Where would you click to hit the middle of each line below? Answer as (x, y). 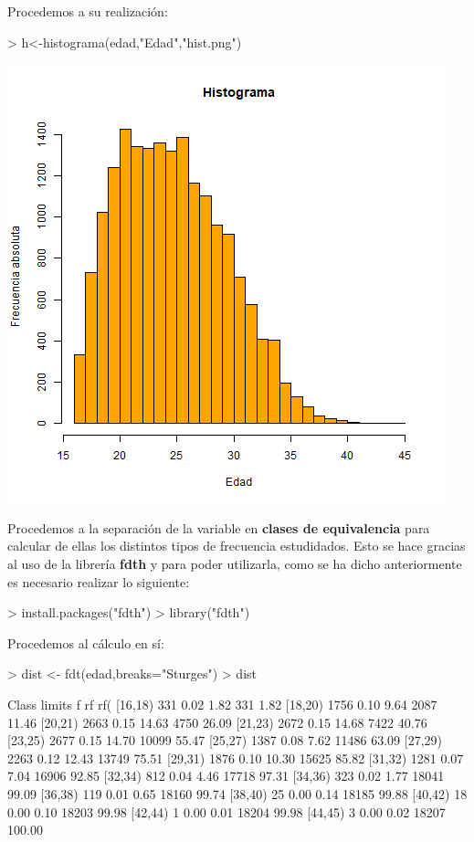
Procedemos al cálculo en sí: (86, 642)
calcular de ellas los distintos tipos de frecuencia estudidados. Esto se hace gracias (237, 546)
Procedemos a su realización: (88, 11)
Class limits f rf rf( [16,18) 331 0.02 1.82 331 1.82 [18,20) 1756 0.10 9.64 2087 (222, 704)
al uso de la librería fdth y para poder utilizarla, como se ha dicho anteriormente (235, 563)
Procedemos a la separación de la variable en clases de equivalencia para (219, 527)
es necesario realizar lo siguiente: (99, 581)
